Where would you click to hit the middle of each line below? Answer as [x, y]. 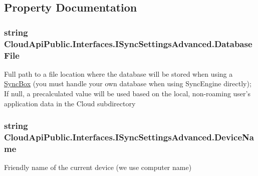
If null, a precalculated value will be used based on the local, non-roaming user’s [127, 94]
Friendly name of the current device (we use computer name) [98, 167]
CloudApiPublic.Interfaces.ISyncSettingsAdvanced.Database [128, 43]
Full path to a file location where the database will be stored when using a [118, 73]
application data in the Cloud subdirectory [70, 103]
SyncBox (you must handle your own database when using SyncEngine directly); [128, 83]
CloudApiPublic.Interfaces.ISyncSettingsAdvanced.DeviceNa [129, 137]
